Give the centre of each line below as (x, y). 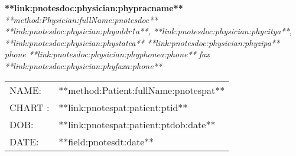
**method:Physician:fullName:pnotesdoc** (81, 19)
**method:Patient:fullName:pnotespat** (142, 90)
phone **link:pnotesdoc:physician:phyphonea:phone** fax (107, 54)
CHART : (30, 107)
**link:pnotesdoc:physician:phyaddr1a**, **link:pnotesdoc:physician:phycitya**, (149, 31)
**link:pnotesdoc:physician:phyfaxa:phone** (83, 65)
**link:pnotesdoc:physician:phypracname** (94, 8)
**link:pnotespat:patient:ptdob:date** (137, 124)
